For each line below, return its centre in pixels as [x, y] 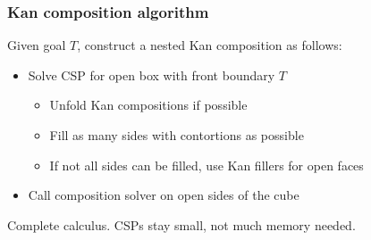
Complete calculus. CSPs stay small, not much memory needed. [181, 224]
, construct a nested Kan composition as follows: [210, 45]
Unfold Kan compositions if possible [148, 105]
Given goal [37, 45]
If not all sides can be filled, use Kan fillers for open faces [207, 165]
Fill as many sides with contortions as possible [177, 135]
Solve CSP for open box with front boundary [152, 74]
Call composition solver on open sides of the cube [164, 195]
